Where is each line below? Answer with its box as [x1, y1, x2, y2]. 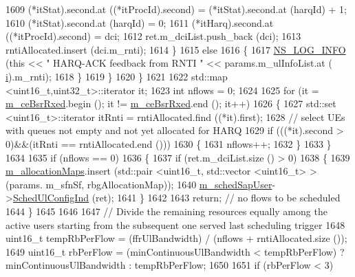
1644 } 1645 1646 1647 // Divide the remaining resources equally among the [6, 203, 327, 218]
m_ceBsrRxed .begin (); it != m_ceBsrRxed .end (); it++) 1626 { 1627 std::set [6, 96, 336, 111]
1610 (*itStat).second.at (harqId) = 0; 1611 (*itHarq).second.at [6, 15, 274, 30]
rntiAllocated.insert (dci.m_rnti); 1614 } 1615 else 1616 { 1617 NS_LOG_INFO [6, 42, 346, 56]
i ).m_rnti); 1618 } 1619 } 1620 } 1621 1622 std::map [6, 69, 228, 83]
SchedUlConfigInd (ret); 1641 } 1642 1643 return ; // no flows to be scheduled [12, 190, 341, 205]
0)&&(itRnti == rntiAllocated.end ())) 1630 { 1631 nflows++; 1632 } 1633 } [6, 136, 332, 151]
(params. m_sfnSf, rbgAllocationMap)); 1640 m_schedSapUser [6, 177, 272, 191]
